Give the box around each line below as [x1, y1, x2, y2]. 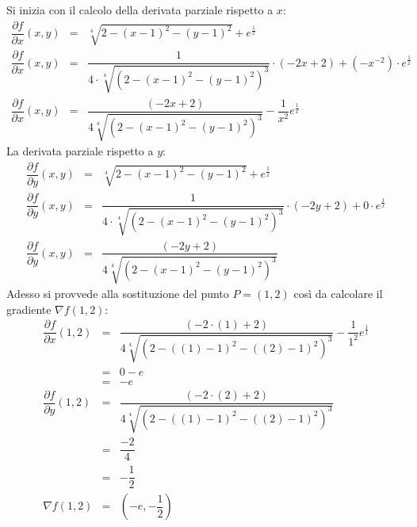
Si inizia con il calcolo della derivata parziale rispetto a [6, 2, 274, 17]
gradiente [6, 300, 52, 317]
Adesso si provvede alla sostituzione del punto [6, 285, 229, 301]
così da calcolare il [293, 285, 383, 301]
